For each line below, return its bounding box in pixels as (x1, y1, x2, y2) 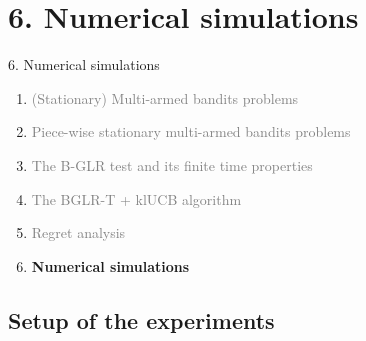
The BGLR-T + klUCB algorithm (31, 188, 242, 209)
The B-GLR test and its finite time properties (31, 154, 313, 175)
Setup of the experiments (8, 304, 275, 335)
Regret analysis (31, 222, 126, 243)
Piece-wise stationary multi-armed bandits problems (31, 121, 351, 142)
